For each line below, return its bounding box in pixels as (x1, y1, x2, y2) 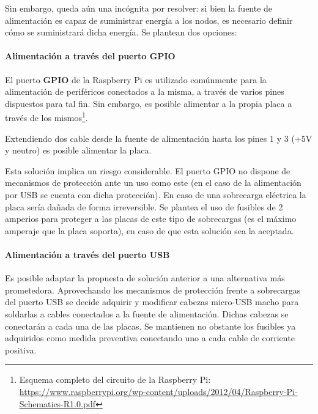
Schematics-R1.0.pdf (19, 397, 96, 410)
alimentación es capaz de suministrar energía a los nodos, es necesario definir (5, 13, 293, 26)
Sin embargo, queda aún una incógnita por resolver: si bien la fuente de (5, 2, 273, 14)
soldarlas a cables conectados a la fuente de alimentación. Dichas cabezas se (5, 307, 289, 320)
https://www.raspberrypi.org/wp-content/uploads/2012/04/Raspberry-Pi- (19, 385, 298, 397)
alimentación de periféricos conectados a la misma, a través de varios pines (5, 85, 284, 98)
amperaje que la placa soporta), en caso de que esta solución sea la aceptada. (5, 224, 294, 237)
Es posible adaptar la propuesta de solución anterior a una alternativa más (5, 272, 285, 284)
